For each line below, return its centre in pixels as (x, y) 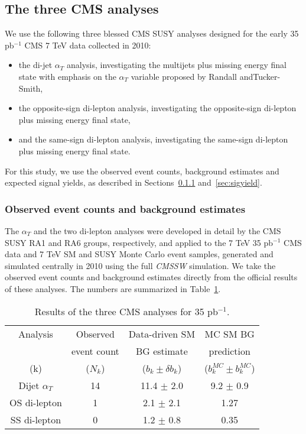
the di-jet (35, 65)
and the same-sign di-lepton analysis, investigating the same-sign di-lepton (153, 139)
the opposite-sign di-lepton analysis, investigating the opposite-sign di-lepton (157, 108)
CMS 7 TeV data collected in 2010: (88, 45)
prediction (230, 351)
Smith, (31, 88)
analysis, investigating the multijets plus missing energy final (177, 65)
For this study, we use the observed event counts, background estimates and (142, 171)
